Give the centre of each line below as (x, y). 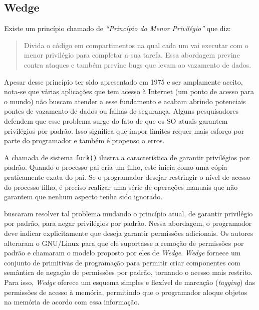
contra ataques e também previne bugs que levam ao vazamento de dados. (138, 64)
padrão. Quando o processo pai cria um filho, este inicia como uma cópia (116, 167)
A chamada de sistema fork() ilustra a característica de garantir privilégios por (127, 157)
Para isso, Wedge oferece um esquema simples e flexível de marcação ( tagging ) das (130, 282)
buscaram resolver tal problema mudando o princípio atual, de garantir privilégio (128, 213)
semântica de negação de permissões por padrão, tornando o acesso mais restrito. (128, 272)
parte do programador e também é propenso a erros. (84, 140)
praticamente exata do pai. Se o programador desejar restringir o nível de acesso (127, 177)
